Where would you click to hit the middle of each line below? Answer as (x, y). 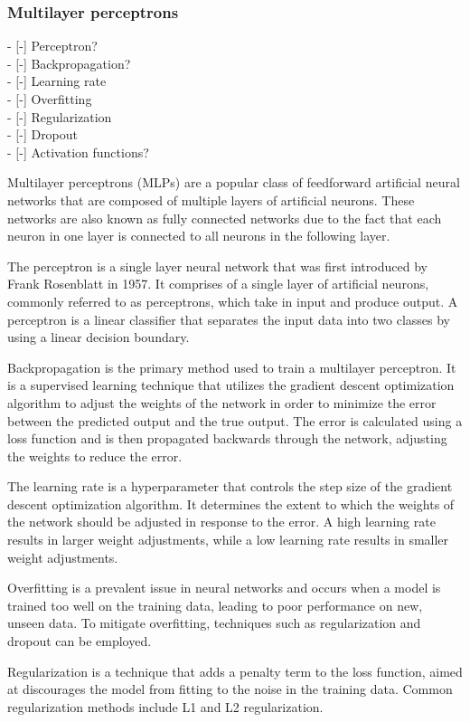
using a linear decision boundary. (99, 337)
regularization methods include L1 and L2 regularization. (165, 706)
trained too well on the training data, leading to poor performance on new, (215, 605)
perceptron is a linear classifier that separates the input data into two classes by (229, 319)
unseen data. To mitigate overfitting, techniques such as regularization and (214, 623)
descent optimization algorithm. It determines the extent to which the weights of (231, 503)
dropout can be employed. (80, 641)
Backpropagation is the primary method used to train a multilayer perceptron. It (232, 367)
